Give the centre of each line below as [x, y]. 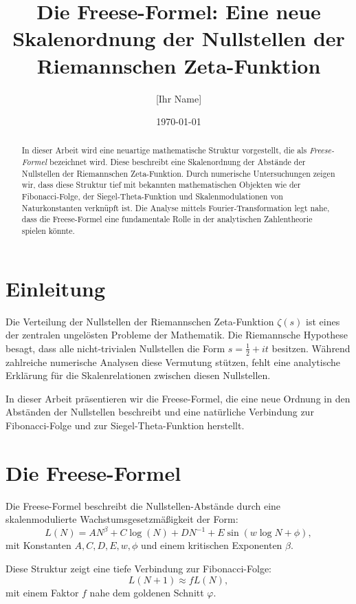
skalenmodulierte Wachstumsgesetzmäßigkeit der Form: [122, 519]
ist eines [323, 321]
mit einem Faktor [42, 592]
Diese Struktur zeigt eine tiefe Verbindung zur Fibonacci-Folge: [139, 569]
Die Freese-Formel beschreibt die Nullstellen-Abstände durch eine [143, 505]
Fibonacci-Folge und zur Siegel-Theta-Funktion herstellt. [125, 425]
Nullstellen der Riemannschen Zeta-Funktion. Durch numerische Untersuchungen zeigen [178, 173]
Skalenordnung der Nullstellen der [179, 38]
